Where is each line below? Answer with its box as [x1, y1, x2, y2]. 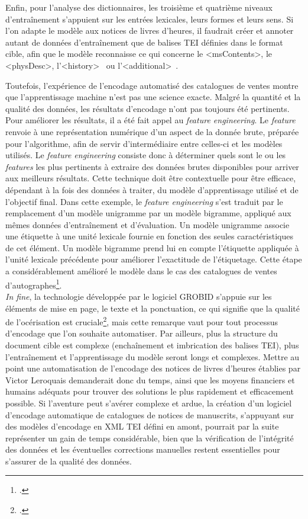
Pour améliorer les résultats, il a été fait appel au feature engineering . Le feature [5, 114, 296, 126]
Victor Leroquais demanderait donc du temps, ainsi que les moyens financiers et [5, 373, 295, 386]
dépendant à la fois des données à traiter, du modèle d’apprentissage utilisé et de [5, 183, 299, 196]
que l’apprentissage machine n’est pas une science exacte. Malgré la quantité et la [5, 91, 301, 103]
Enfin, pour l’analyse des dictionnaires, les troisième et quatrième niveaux [5, 1, 273, 13]
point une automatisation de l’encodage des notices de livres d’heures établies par [5, 362, 301, 374]
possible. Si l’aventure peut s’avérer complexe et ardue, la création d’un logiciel [5, 396, 292, 409]
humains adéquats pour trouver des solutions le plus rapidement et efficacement [5, 385, 294, 398]
